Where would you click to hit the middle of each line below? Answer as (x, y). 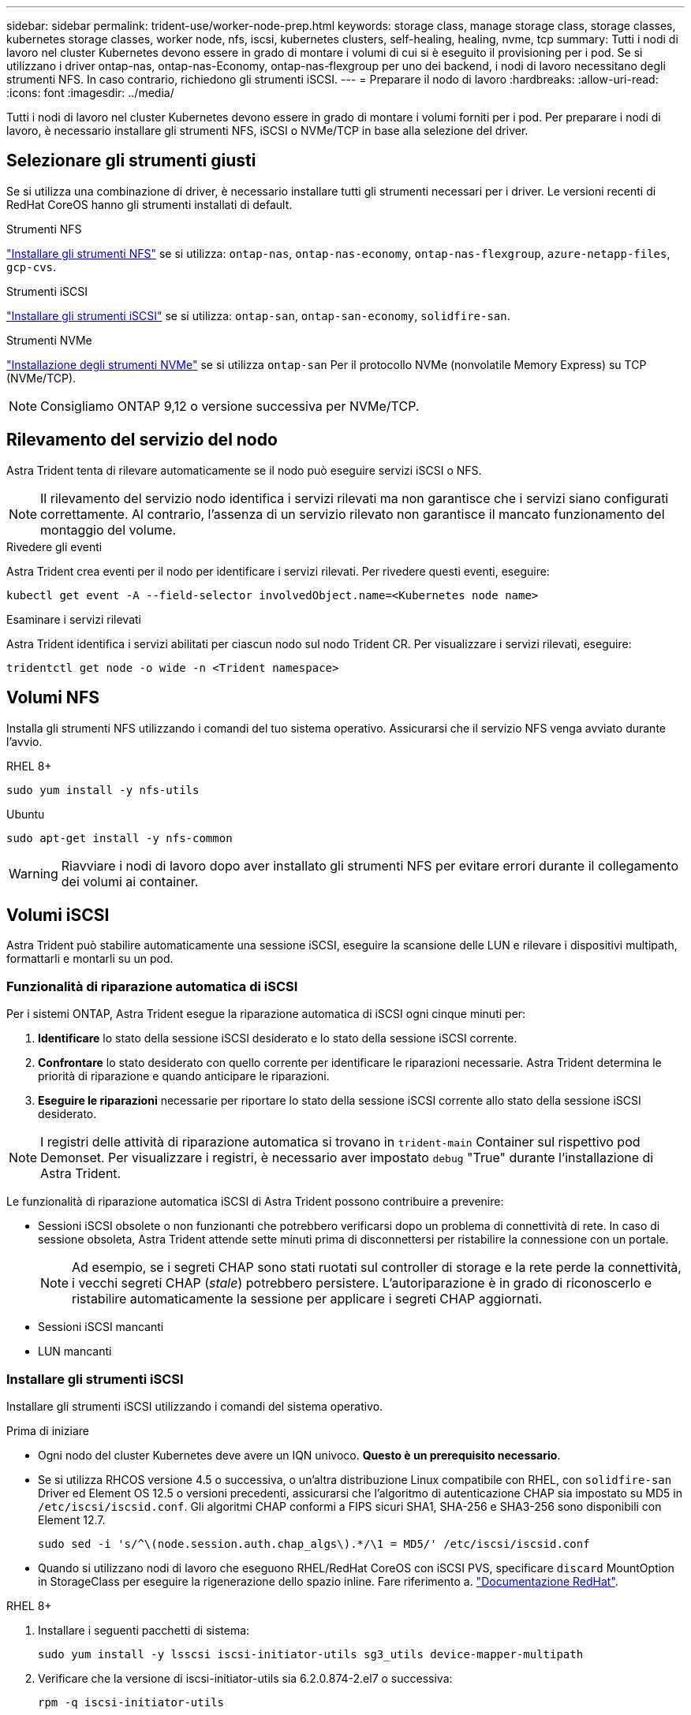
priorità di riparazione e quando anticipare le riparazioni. (184, 1076)
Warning (34, 873)
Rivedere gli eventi (54, 546)
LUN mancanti (75, 1351)
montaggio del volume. (108, 529)
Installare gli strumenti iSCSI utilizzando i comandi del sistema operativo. (195, 1406)
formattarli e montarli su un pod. (90, 959)
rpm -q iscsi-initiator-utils (131, 1702)
